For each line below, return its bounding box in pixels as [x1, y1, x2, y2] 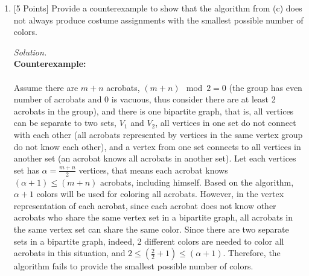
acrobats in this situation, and [13, 246, 126, 259]
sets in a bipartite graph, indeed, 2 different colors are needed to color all [13, 234, 284, 247]
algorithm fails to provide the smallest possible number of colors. [13, 260, 253, 272]
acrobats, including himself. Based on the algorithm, [100, 175, 294, 188]
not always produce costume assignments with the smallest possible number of [13, 13, 304, 26]
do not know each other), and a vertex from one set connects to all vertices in [13, 140, 301, 152]
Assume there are [13, 81, 78, 93]
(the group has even [229, 81, 302, 93]
